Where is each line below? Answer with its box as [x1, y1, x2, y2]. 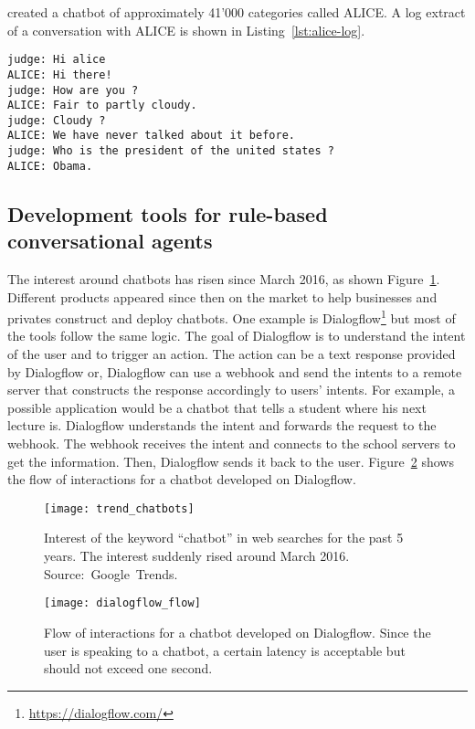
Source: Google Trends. [44, 564, 178, 583]
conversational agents [7, 227, 213, 255]
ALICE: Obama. [7, 159, 93, 173]
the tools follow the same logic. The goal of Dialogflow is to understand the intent [7, 326, 466, 345]
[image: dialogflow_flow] [44, 597, 201, 610]
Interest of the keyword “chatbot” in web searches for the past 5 [44, 528, 404, 547]
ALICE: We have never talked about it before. [7, 129, 295, 143]
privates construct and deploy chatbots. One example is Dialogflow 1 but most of [7, 306, 456, 327]
